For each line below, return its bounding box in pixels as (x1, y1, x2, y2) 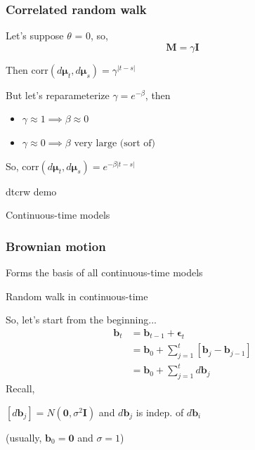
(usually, (6, 430, 42, 444)
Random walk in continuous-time (6, 288, 148, 303)
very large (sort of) (74, 139, 156, 148)
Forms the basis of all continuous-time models (6, 265, 203, 279)
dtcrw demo (6, 184, 57, 198)
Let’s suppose (6, 28, 64, 43)
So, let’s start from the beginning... (6, 312, 157, 327)
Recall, (6, 381, 35, 396)
